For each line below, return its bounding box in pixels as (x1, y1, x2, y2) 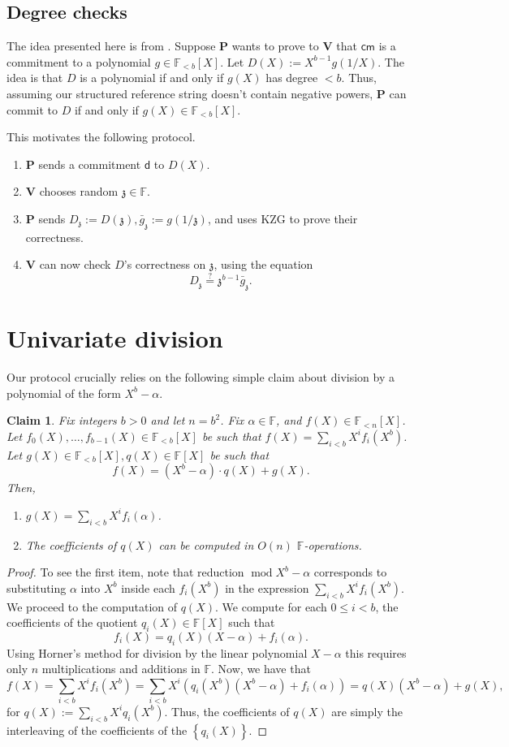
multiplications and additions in (41, 660, 201, 677)
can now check (39, 256, 111, 273)
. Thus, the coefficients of (164, 702, 290, 719)
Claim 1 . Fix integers (6, 412, 117, 429)
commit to (6, 101, 58, 118)
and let (150, 412, 185, 429)
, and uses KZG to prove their (207, 209, 358, 227)
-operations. (304, 536, 362, 553)
